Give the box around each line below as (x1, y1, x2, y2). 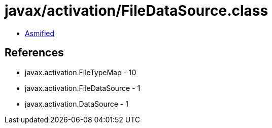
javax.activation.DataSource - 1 (25, 99, 128, 108)
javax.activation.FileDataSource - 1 (25, 83, 141, 92)
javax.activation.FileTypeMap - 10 (25, 68, 137, 77)
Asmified (25, 28, 55, 38)
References (5, 46, 64, 59)
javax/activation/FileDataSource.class (5, 2, 268, 19)
